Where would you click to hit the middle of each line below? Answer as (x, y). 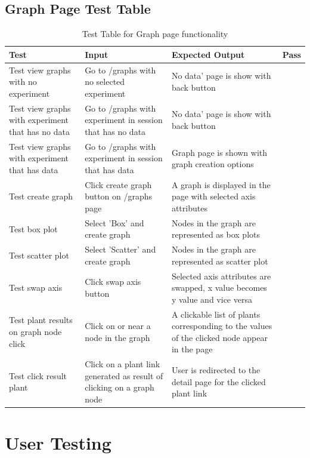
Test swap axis (36, 288)
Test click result (38, 375)
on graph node (35, 332)
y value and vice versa (212, 299)
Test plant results (41, 320)
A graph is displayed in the (221, 184)
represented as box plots (216, 234)
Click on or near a (118, 326)
